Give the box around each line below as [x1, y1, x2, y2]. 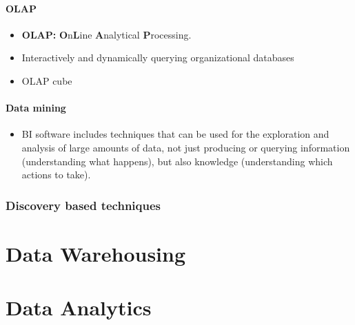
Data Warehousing [6, 239, 186, 267]
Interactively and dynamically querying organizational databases [21, 50, 294, 65]
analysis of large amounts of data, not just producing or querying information [21, 140, 350, 154]
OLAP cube [21, 73, 72, 87]
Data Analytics [6, 293, 152, 322]
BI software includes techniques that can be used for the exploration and [21, 127, 329, 141]
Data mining [6, 101, 66, 115]
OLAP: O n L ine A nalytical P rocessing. [21, 27, 192, 41]
